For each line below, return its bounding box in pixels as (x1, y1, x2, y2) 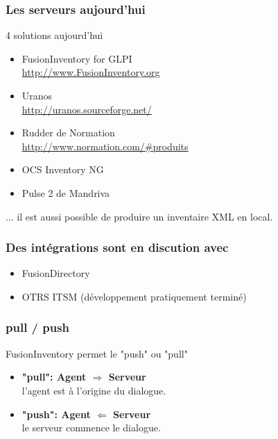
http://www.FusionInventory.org (21, 65, 160, 79)
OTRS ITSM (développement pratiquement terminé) (21, 289, 247, 303)
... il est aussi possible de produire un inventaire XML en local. (6, 209, 273, 223)
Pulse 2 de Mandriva (21, 185, 110, 200)
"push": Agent (21, 406, 91, 421)
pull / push (6, 319, 70, 336)
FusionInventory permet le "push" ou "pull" (6, 346, 188, 360)
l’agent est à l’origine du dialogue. (21, 383, 166, 397)
